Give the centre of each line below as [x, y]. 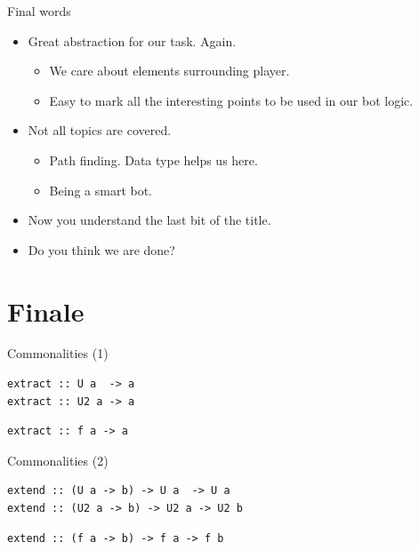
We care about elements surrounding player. [169, 71]
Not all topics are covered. [100, 130]
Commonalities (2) [58, 460]
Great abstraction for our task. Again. [132, 40]
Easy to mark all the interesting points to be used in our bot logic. [231, 100]
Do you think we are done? [101, 249]
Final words [39, 11]
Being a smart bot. [101, 190]
